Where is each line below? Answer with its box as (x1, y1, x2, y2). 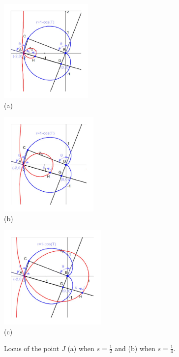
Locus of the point (4, 343, 60, 353)
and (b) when (115, 343, 155, 353)
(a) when (67, 343, 94, 353)
